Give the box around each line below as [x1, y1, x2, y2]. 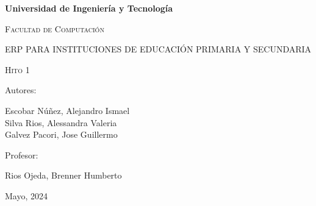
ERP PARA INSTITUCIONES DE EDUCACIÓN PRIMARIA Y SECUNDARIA [5, 43, 312, 55]
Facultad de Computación [5, 22, 104, 35]
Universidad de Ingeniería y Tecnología [5, 2, 173, 14]
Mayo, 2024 [5, 189, 48, 202]
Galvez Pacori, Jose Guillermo [5, 128, 118, 141]
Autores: [5, 83, 37, 96]
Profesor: [5, 148, 38, 161]
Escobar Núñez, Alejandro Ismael [5, 104, 130, 116]
